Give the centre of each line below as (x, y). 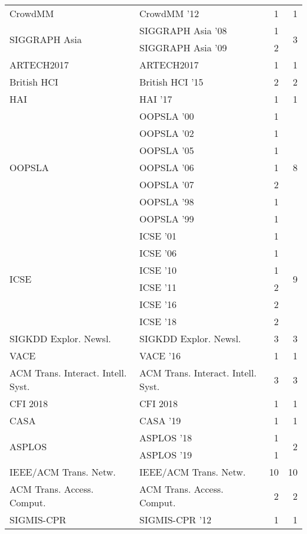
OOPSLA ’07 (166, 184)
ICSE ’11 (158, 287)
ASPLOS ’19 (165, 455)
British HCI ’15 (171, 82)
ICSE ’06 (158, 253)
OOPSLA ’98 (166, 202)
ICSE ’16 (158, 304)
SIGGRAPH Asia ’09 (183, 47)
